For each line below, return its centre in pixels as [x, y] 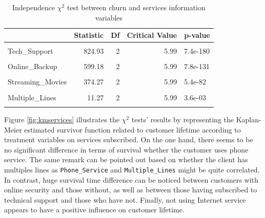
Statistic [89, 35]
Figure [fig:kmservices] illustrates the [62, 119]
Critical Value [152, 35]
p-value [197, 35]
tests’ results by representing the [183, 119]
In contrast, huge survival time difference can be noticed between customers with [131, 179]
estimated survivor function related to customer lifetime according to [132, 129]
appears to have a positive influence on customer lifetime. [94, 210]
